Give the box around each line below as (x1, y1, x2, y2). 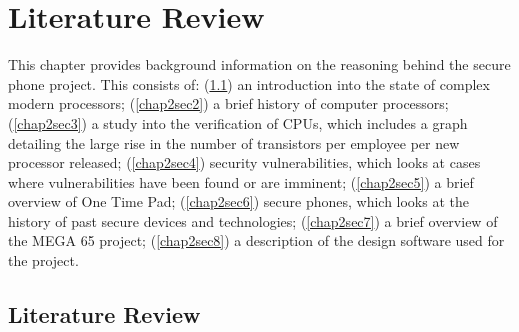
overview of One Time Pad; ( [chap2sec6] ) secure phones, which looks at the (8, 191, 469, 212)
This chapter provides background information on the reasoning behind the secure (8, 54, 511, 75)
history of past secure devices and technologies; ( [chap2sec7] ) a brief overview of (8, 210, 498, 231)
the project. (8, 250, 79, 271)
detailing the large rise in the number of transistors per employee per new (8, 132, 460, 153)
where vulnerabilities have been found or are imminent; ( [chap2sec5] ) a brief (8, 171, 474, 192)
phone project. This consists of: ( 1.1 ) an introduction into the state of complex (8, 73, 490, 94)
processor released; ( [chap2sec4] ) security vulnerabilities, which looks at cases (8, 152, 481, 173)
